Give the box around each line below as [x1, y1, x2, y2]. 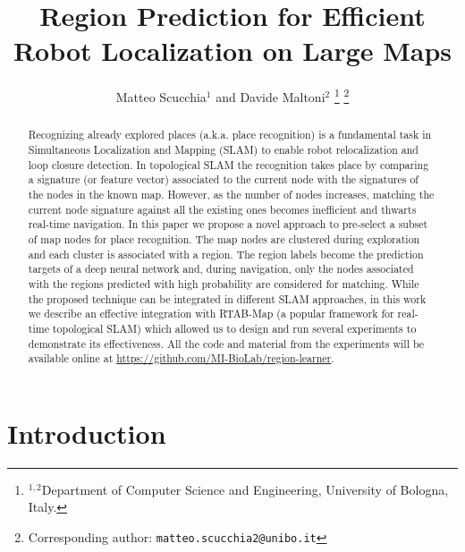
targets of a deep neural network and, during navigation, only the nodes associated [28, 261, 414, 276]
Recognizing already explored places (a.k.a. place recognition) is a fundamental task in [28, 127, 432, 142]
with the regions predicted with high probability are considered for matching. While [28, 276, 419, 291]
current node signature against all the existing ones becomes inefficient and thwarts [28, 201, 417, 217]
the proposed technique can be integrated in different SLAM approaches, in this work [28, 291, 427, 306]
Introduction [7, 414, 166, 451]
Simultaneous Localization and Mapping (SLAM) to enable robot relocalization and [28, 142, 418, 157]
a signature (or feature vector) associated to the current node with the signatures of [28, 172, 419, 187]
